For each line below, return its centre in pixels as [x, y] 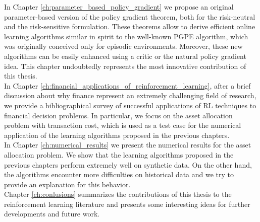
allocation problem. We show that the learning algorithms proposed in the [119, 154]
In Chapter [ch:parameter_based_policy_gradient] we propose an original [119, 7]
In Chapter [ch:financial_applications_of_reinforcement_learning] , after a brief [127, 85]
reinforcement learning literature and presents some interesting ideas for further [127, 204]
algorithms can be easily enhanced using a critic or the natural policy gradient [125, 56]
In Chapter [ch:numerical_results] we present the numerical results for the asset [128, 145]
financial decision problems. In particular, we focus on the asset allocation [118, 115]
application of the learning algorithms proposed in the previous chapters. [117, 135]
